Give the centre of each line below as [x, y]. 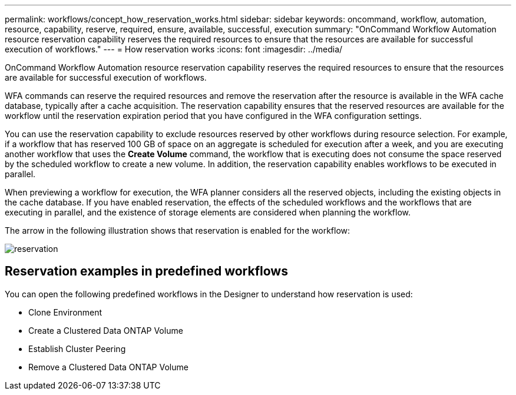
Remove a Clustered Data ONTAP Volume [108, 367]
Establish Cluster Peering [77, 348]
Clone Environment [65, 312]
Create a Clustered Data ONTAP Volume [106, 330]
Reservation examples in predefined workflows [146, 271]
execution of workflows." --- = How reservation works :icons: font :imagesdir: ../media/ [174, 49]
